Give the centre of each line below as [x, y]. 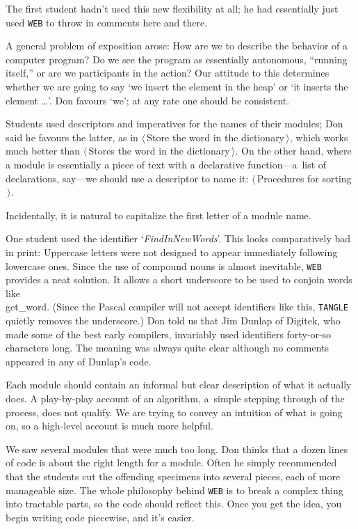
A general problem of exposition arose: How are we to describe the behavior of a [177, 46]
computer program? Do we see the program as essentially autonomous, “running [177, 59]
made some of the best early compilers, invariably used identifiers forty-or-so [169, 334]
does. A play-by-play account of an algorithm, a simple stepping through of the [175, 398]
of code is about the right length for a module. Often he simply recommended [171, 463]
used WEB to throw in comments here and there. [107, 22]
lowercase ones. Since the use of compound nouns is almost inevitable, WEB [164, 266]
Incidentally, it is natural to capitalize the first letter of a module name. [158, 215]
